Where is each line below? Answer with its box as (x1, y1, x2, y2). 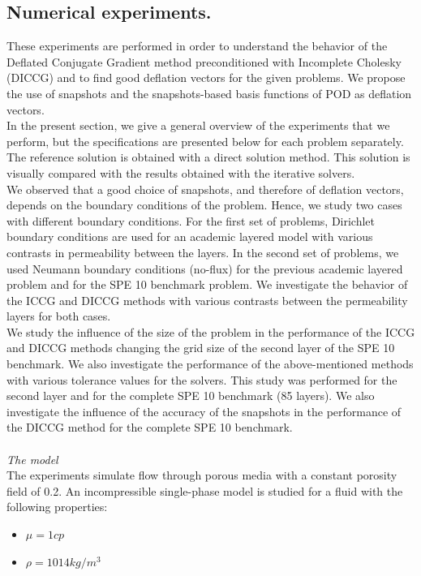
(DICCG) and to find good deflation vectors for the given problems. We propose (6, 69, 406, 86)
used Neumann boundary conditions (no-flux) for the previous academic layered (6, 260, 403, 277)
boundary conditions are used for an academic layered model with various (6, 228, 373, 245)
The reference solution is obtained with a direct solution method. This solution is (6, 148, 410, 165)
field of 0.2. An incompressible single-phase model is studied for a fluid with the (6, 482, 403, 499)
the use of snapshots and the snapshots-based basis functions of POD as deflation (6, 84, 412, 101)
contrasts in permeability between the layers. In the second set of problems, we (6, 243, 399, 260)
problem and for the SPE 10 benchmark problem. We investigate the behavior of (6, 276, 408, 293)
